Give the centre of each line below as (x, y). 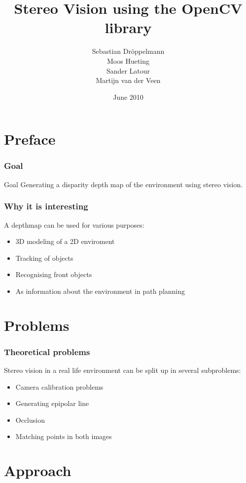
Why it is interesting (46, 206)
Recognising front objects (54, 274)
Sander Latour (128, 70)
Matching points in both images (64, 436)
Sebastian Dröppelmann (128, 51)
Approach (38, 470)
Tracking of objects (44, 258)
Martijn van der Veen (128, 80)
